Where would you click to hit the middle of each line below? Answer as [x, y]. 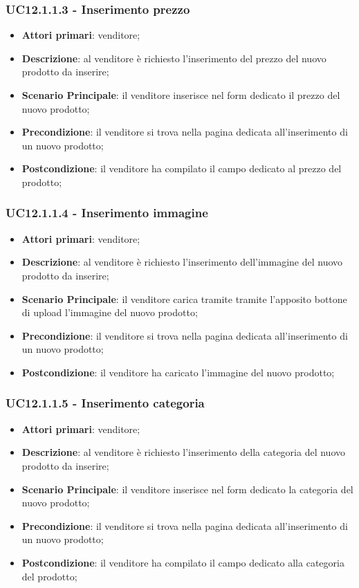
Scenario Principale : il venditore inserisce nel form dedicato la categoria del [187, 489]
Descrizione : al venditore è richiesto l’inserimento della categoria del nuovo [183, 452]
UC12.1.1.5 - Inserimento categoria [105, 403]
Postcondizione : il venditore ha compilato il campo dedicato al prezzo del [182, 168]
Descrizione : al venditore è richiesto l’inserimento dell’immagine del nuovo [182, 262]
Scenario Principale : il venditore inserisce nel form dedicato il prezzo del [181, 95]
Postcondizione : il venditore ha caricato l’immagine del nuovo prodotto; [178, 372]
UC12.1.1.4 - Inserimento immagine [107, 213]
